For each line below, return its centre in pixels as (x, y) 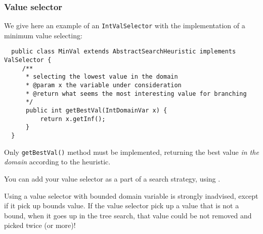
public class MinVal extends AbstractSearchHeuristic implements (124, 52)
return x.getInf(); (73, 119)
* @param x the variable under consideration (103, 85)
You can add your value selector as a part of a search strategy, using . (112, 178)
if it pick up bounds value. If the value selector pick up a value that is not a (122, 206)
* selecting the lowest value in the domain (102, 77)
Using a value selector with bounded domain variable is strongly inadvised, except (131, 195)
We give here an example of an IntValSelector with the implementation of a (125, 25)
